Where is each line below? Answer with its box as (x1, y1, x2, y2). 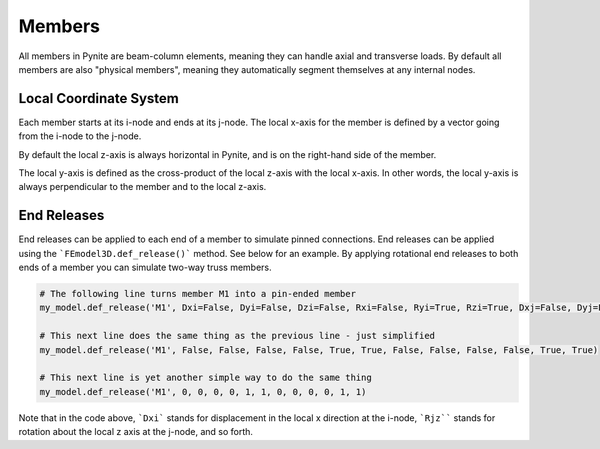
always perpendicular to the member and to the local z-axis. (18, 181, 267, 193)
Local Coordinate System (18, 90, 179, 107)
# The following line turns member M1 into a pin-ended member (39, 288, 357, 300)
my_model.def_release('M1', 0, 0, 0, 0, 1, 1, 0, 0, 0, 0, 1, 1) (39, 386, 367, 397)
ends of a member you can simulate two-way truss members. (18, 261, 272, 274)
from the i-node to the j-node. (18, 130, 142, 142)
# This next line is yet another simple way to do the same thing (39, 372, 372, 384)
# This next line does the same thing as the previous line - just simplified (39, 330, 435, 342)
